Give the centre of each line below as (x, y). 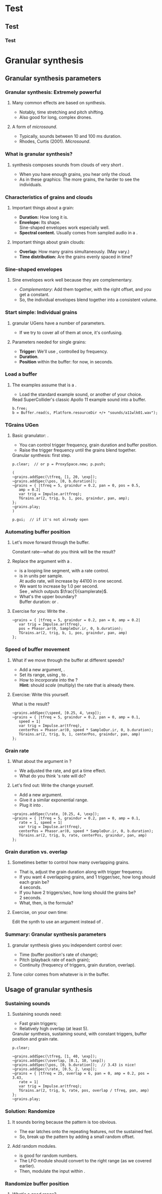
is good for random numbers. (49, 1156)
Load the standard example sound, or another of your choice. (81, 394)
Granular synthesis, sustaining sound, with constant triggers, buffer (79, 1034)
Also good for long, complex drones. (56, 117)
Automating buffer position (38, 532)
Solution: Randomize (30, 1111)
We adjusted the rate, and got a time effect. (63, 771)
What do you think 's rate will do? (53, 776)
